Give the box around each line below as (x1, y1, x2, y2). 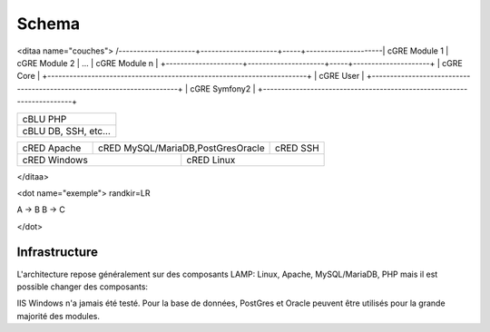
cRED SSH (275, 142, 319, 154)
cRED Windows (22, 153, 88, 166)
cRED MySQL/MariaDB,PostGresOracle (98, 142, 265, 154)
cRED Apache (22, 142, 82, 154)
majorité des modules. (16, 310, 100, 321)
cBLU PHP (22, 112, 67, 125)
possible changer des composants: (16, 281, 149, 292)
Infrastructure (16, 245, 99, 260)
